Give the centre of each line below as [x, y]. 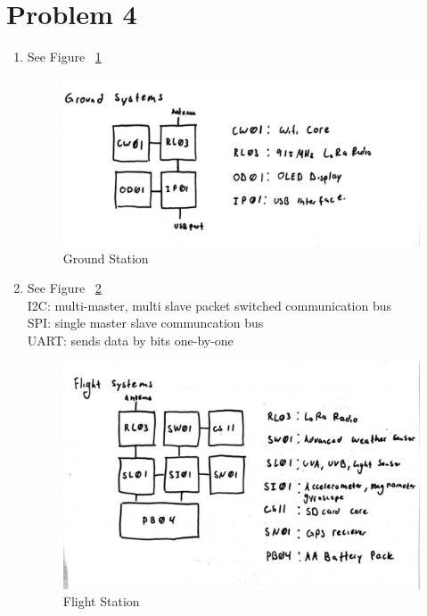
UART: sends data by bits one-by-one [130, 340]
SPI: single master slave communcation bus [145, 323]
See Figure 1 [64, 57]
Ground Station [106, 258]
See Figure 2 [64, 288]
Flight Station [101, 601]
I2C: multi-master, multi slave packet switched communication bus [209, 305]
